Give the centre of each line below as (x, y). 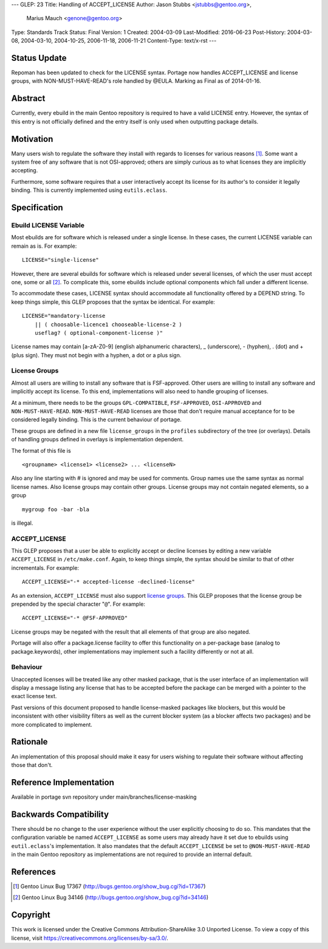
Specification (37, 208)
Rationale (29, 742)
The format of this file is (41, 450)
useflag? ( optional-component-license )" (99, 333)
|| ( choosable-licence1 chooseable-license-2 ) (108, 324)
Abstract (28, 98)
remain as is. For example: (44, 246)
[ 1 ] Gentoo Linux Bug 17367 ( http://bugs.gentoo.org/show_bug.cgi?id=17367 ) (109, 886)
